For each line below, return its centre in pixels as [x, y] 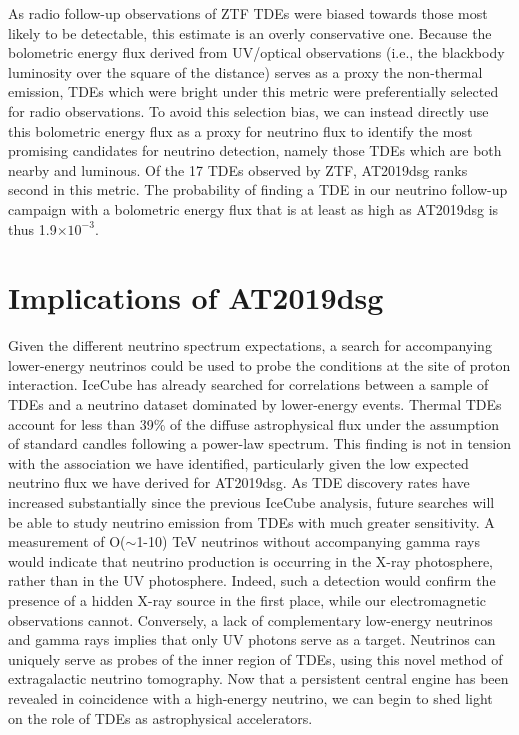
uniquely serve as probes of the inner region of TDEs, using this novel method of [255, 658]
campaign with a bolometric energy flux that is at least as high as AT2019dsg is [253, 208]
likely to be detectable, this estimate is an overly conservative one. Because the [250, 32]
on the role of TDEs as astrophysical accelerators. [160, 717]
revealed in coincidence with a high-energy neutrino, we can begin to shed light [250, 697]
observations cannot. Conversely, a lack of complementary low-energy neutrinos [250, 619]
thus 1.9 [32, 228]
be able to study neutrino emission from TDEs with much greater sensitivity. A [251, 521]
